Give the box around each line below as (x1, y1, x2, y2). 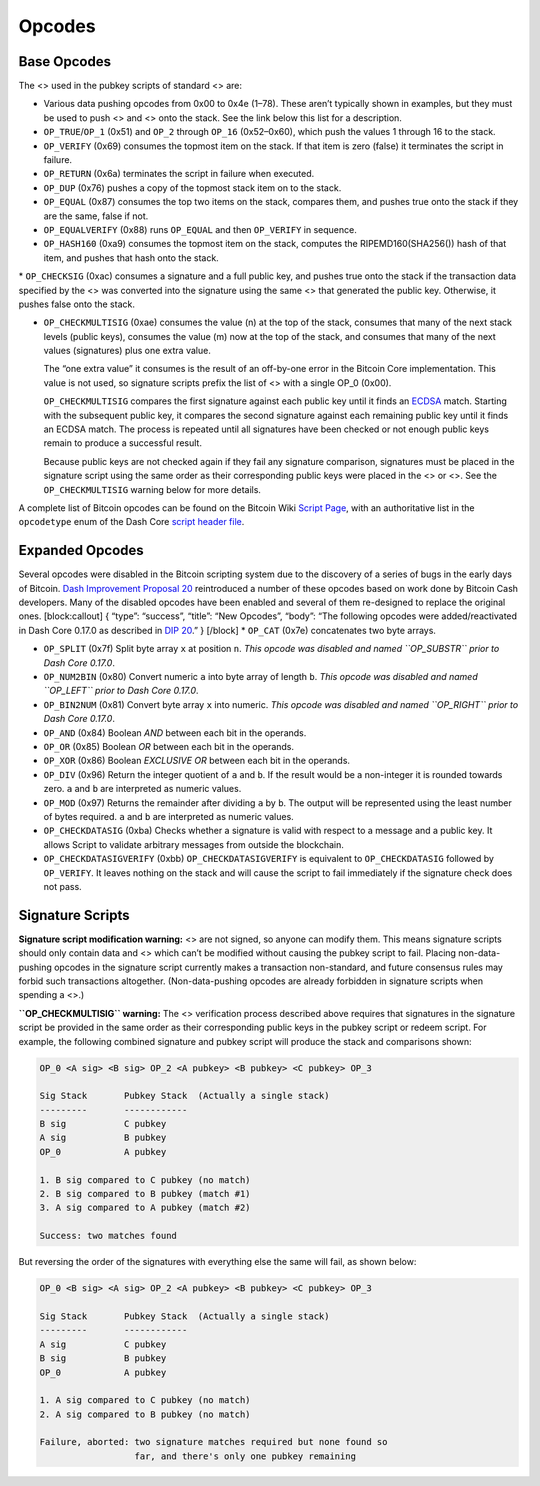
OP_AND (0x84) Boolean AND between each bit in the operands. (43, 726, 307, 739)
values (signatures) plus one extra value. (43, 345, 212, 357)
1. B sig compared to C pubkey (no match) (39, 1174, 251, 1185)
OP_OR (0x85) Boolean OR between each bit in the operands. (43, 740, 295, 752)
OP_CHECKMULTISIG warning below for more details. (43, 483, 262, 495)
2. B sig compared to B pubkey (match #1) (39, 1188, 251, 1200)
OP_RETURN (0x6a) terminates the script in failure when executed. (43, 168, 315, 180)
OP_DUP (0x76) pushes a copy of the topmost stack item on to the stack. (43, 181, 342, 194)
